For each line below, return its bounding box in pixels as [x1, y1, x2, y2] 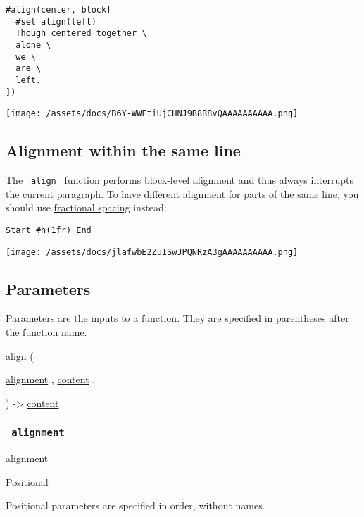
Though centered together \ [15, 28, 147, 39]
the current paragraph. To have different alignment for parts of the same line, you [6, 186, 359, 201]
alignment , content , [6, 372, 96, 387]
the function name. [6, 325, 87, 340]
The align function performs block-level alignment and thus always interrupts [6, 173, 353, 187]
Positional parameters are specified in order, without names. [6, 498, 265, 513]
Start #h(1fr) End [6, 225, 92, 235]
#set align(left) [15, 16, 96, 27]
